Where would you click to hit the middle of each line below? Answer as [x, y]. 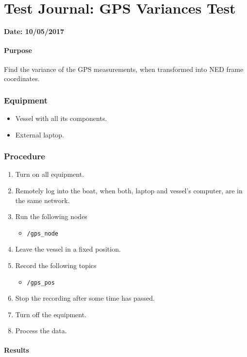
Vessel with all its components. [61, 118]
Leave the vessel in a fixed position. [68, 249]
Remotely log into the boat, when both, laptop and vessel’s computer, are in [129, 190]
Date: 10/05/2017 [34, 31]
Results [16, 349]
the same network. [42, 200]
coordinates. [22, 78]
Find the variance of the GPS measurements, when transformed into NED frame [124, 69]
